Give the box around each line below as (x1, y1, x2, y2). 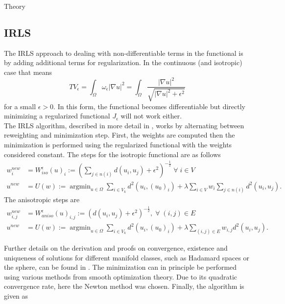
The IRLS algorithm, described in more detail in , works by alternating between (4, 120, 244, 130)
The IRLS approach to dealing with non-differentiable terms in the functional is (4, 47, 243, 58)
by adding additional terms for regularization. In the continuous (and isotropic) (4, 57, 242, 68)
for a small (4, 101, 36, 111)
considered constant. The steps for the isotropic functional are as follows (4, 149, 221, 159)
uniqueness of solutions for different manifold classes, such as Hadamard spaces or (4, 252, 250, 262)
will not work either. (120, 111, 182, 121)
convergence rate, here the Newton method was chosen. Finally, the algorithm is (4, 281, 244, 291)
